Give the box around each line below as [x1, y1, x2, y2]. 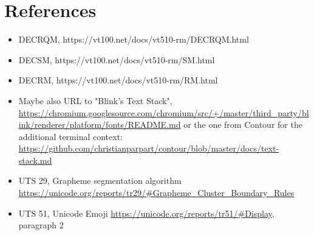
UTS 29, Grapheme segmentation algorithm [18, 174, 182, 187]
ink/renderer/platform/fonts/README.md [18, 118, 181, 131]
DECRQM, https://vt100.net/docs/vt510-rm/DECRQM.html [18, 33, 249, 46]
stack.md [18, 153, 52, 166]
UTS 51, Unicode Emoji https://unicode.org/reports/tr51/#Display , [18, 206, 275, 219]
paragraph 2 [18, 219, 64, 231]
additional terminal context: [18, 130, 123, 142]
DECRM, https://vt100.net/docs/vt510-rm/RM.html [18, 74, 218, 86]
